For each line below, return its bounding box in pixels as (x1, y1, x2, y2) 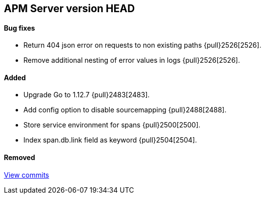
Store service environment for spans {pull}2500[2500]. (23, 121, 201, 129)
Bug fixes (4, 23, 35, 32)
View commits (4, 170, 49, 179)
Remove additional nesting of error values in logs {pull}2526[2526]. (23, 56, 240, 65)
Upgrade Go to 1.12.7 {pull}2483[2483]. (23, 90, 150, 99)
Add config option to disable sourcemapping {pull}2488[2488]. (23, 106, 226, 114)
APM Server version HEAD (4, 2, 135, 15)
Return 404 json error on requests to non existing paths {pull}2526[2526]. (23, 41, 262, 50)
